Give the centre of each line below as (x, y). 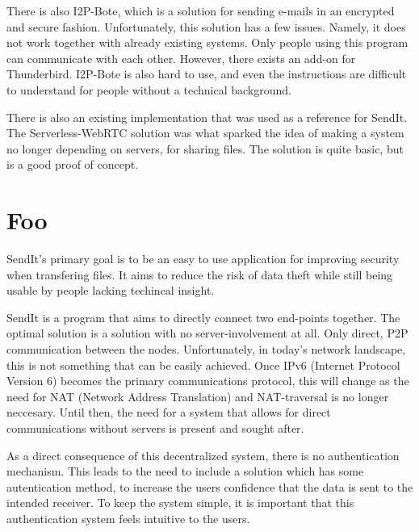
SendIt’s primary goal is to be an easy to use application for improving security (203, 259)
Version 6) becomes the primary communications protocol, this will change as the (208, 381)
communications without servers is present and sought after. (155, 428)
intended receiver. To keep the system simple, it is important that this (180, 503)
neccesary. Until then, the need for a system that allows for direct (169, 412)
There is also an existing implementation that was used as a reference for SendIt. (207, 117)
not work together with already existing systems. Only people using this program (207, 42)
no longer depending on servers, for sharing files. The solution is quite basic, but (205, 148)
